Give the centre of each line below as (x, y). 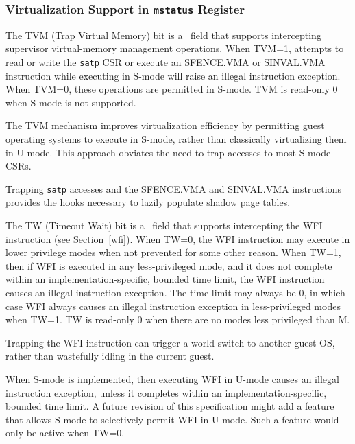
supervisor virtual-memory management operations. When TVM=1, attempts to (175, 48)
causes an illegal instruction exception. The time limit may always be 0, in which (175, 292)
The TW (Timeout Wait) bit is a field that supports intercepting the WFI (164, 225)
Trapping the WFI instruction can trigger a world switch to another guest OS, (170, 342)
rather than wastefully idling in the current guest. (110, 356)
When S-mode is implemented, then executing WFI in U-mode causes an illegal (172, 378)
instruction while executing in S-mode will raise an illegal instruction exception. (173, 75)
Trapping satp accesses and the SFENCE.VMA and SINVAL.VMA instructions (173, 188)
